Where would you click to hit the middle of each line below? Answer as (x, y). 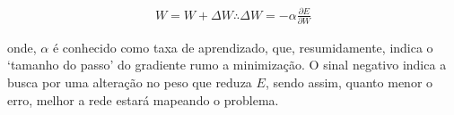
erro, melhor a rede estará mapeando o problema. (143, 99)
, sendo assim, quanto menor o (349, 82)
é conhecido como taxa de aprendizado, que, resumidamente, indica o (243, 47)
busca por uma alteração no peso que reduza (130, 82)
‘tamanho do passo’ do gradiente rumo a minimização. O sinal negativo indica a (227, 65)
